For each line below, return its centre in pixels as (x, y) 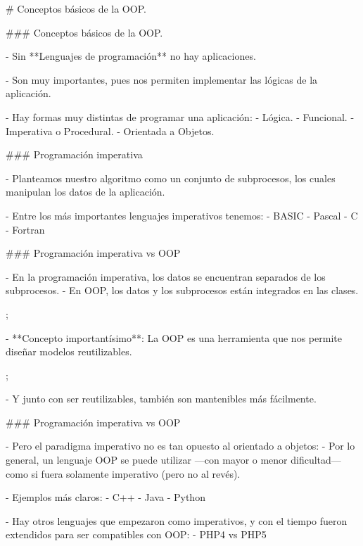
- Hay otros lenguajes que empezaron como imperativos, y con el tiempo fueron (177, 520)
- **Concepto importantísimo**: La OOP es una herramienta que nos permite (174, 337)
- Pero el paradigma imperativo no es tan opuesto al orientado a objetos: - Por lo (180, 446)
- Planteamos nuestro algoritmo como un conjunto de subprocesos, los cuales (171, 178)
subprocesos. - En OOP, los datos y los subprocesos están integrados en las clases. (182, 290)
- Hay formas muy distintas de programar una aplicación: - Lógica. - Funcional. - (180, 116)
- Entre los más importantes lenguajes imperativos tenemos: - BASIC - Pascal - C (182, 215)
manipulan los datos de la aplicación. (85, 192)
